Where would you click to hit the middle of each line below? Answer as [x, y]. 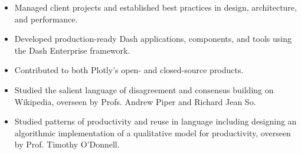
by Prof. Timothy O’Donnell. [67, 144]
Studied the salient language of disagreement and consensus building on [144, 89]
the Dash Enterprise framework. [72, 50]
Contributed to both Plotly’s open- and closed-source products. [129, 70]
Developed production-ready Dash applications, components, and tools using [153, 39]
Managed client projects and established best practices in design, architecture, [156, 7]
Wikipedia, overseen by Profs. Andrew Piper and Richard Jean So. [135, 101]
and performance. [46, 19]
